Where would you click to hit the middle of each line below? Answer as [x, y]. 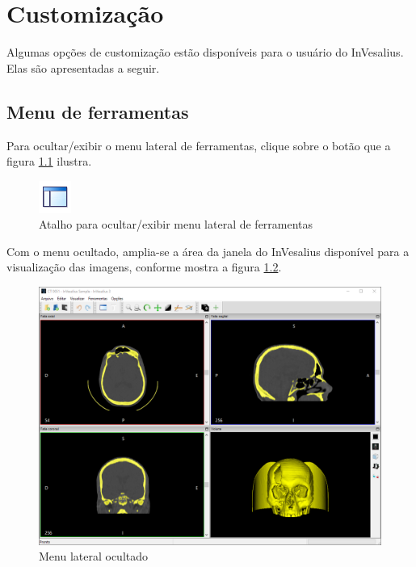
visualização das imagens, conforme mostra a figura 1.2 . [144, 267]
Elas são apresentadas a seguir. [83, 67]
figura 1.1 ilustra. [49, 161]
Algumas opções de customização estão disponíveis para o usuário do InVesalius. [205, 52]
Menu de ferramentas [98, 111]
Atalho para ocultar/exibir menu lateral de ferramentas [176, 224]
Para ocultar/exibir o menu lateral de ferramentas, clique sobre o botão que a [199, 145]
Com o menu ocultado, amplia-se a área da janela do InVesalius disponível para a [208, 251]
